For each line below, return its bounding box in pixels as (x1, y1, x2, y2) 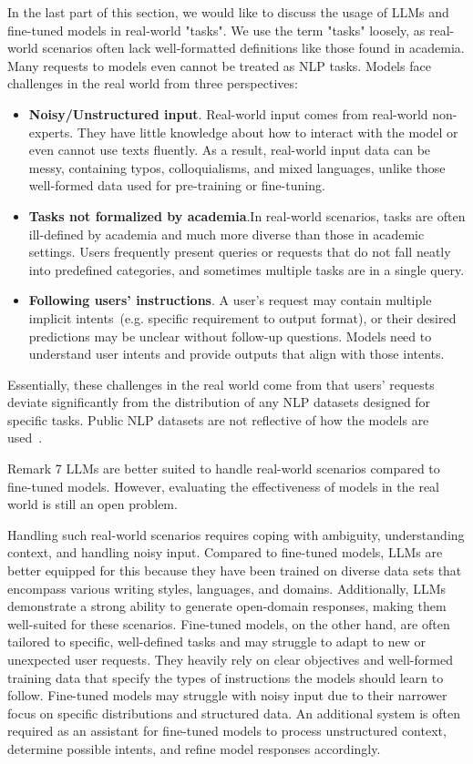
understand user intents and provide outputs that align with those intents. (28, 344, 445, 363)
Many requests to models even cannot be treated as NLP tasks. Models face (7, 56, 431, 75)
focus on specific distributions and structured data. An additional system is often (7, 703, 460, 722)
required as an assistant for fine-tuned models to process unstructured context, (7, 721, 447, 740)
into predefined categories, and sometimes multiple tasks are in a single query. (28, 260, 465, 279)
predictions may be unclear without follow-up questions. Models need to (28, 326, 432, 345)
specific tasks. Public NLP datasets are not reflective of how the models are (7, 410, 429, 429)
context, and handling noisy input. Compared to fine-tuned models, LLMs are (7, 543, 443, 562)
